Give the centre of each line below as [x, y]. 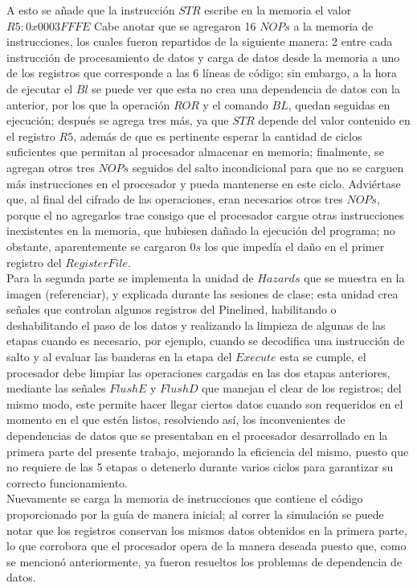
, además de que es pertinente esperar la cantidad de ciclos [218, 136]
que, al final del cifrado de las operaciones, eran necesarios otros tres [175, 199]
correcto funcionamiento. [67, 482]
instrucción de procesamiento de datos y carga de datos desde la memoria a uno [203, 57]
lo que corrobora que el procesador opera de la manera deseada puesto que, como [206, 546]
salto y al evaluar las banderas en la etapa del [119, 357]
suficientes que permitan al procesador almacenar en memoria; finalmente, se [195, 152]
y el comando [235, 104]
